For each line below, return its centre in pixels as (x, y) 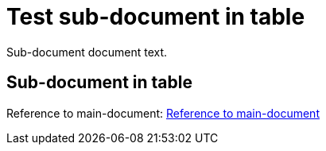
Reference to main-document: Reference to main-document (163, 113)
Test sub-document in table (156, 17)
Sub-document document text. (87, 52)
